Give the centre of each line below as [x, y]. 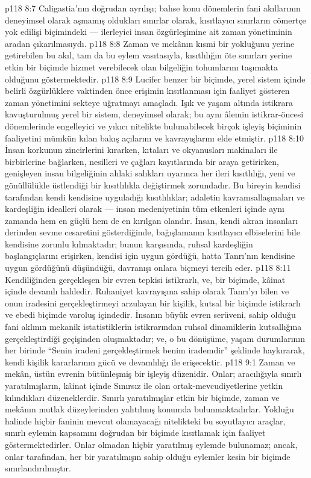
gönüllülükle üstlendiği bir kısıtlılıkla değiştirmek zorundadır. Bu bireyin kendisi [153, 185]
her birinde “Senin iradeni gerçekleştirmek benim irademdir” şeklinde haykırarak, [155, 350]
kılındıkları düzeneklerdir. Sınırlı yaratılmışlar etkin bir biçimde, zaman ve [142, 397]
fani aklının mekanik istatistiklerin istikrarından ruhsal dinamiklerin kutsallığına [153, 327]
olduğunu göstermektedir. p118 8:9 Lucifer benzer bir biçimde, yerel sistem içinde [155, 79]
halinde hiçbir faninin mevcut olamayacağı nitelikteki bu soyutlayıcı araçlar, [145, 421]
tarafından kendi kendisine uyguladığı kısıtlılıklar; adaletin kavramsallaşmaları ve [155, 197]
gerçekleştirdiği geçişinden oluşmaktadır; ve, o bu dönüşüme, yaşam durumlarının [155, 338]
